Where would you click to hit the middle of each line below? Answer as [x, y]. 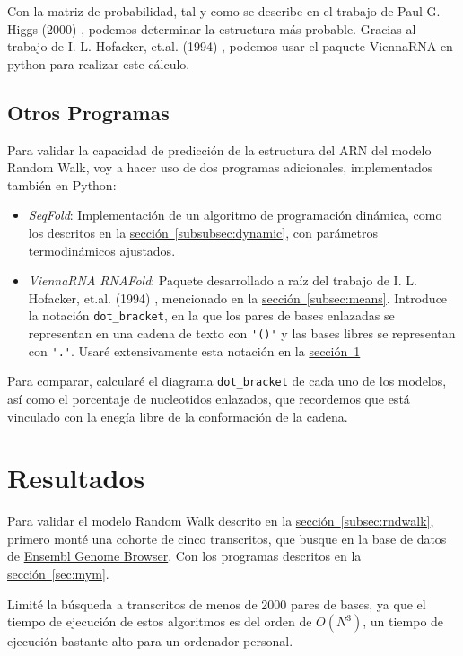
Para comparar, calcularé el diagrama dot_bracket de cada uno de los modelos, [227, 381]
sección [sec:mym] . [58, 574]
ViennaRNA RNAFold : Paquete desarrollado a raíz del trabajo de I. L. [223, 280]
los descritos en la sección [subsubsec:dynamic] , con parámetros [203, 232]
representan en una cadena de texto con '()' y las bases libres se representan [242, 332]
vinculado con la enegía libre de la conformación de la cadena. [178, 416]
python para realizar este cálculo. [99, 63]
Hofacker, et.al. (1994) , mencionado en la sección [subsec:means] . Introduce [238, 297]
